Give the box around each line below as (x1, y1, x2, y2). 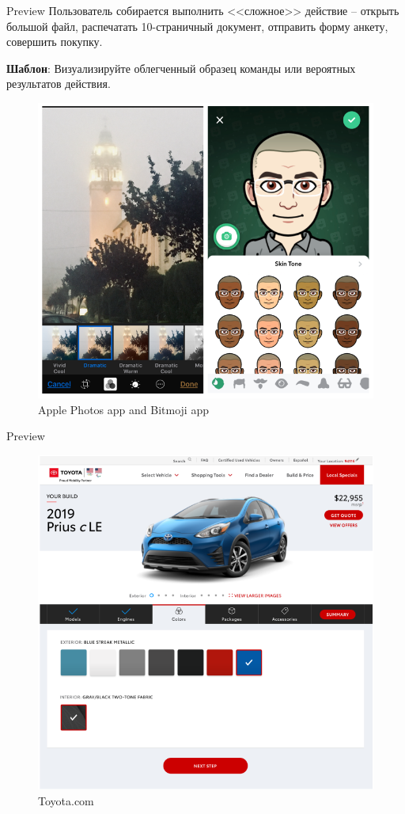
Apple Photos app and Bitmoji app (38, 401, 209, 417)
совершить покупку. (6, 33, 103, 50)
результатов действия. (6, 75, 111, 92)
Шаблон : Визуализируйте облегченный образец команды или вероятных (6, 59, 356, 76)
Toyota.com (38, 792, 94, 808)
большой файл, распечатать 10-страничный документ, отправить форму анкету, (6, 17, 388, 34)
